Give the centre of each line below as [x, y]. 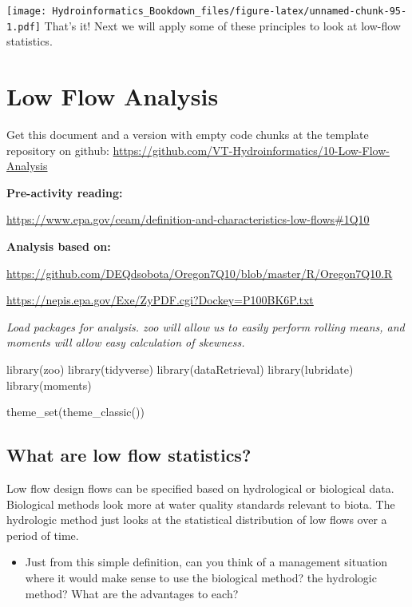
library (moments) [49, 385]
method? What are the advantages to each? [132, 593]
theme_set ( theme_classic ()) [75, 412]
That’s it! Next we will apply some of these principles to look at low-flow [222, 25]
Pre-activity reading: [65, 192]
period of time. [43, 535]
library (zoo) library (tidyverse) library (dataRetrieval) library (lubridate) [180, 369]
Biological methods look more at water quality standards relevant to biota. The [201, 504]
